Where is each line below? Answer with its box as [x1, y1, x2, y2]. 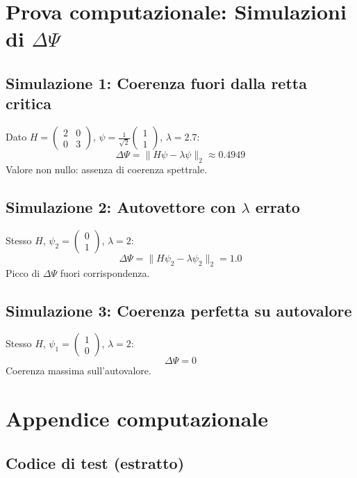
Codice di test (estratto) [6, 452, 185, 473]
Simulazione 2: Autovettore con [6, 196, 236, 217]
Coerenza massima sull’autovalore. [6, 363, 151, 378]
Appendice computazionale [6, 404, 269, 433]
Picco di [6, 265, 40, 280]
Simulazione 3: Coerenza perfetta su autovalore [6, 299, 352, 321]
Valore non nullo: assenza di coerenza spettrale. [6, 161, 208, 176]
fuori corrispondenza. [60, 265, 150, 280]
